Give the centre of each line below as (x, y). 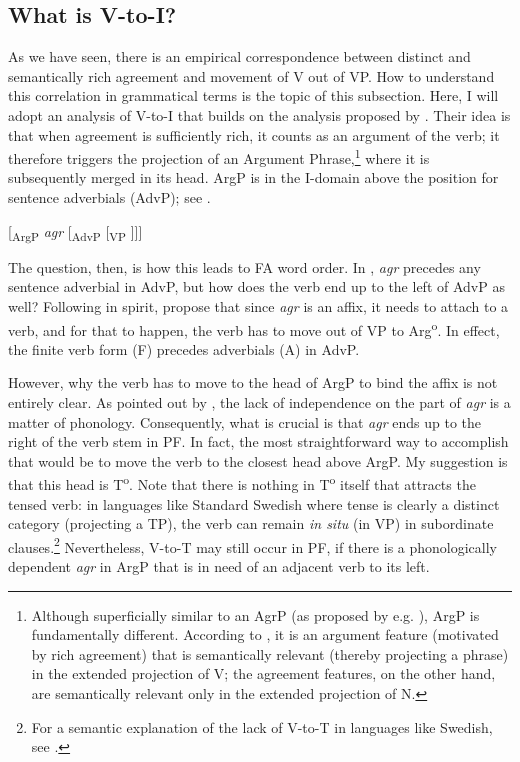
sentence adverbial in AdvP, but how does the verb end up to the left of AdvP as (256, 286)
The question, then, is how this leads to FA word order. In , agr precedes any (244, 266)
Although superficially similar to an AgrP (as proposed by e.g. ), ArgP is (255, 614)
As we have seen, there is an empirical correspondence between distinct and (239, 56)
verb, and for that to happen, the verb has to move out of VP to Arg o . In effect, (254, 328)
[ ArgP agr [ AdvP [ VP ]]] (75, 232)
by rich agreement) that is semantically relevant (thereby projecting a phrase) (270, 653)
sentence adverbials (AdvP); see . (109, 197)
